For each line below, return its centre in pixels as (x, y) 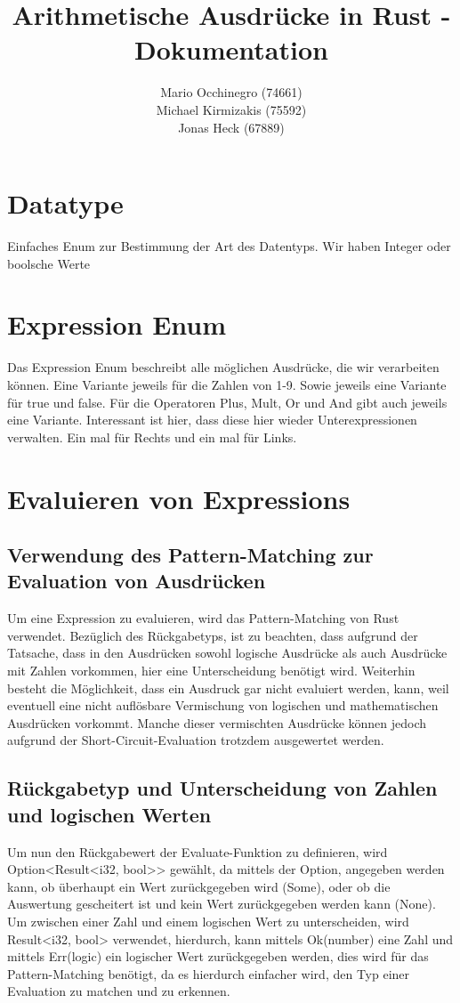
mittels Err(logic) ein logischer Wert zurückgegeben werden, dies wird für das (218, 956)
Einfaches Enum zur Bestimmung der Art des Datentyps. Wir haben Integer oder (229, 246)
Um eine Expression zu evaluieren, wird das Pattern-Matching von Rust (203, 618)
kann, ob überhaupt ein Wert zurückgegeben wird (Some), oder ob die (199, 886)
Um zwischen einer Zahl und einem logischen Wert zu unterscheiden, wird (208, 921)
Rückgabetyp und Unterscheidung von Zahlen (222, 788)
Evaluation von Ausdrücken (137, 581)
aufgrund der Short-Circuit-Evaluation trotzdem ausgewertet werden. (196, 740)
